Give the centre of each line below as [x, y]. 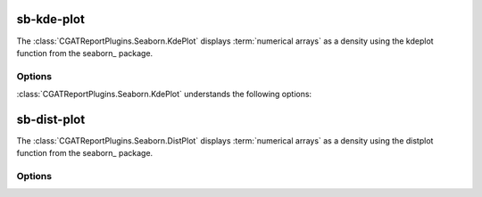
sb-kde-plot [50, 19]
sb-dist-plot [51, 119]
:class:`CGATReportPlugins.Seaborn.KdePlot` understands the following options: [164, 94]
